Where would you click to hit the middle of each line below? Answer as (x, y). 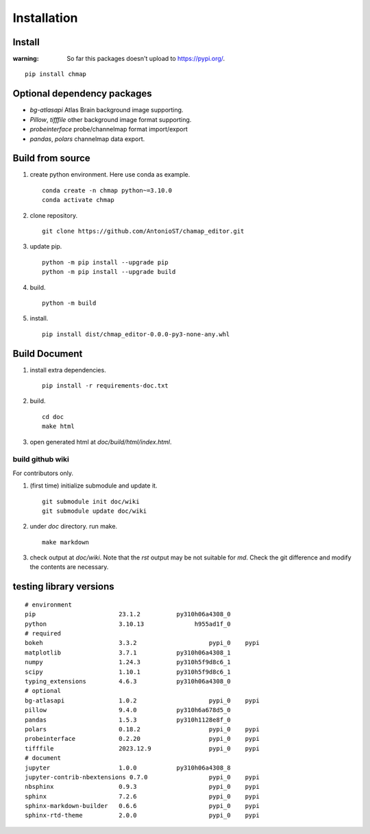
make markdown (65, 542)
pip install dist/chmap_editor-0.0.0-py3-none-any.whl (136, 334)
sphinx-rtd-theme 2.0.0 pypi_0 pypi (142, 816)
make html (58, 427)
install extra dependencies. (68, 370)
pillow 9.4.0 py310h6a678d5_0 (128, 710)
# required (43, 634)
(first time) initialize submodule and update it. (94, 485)
